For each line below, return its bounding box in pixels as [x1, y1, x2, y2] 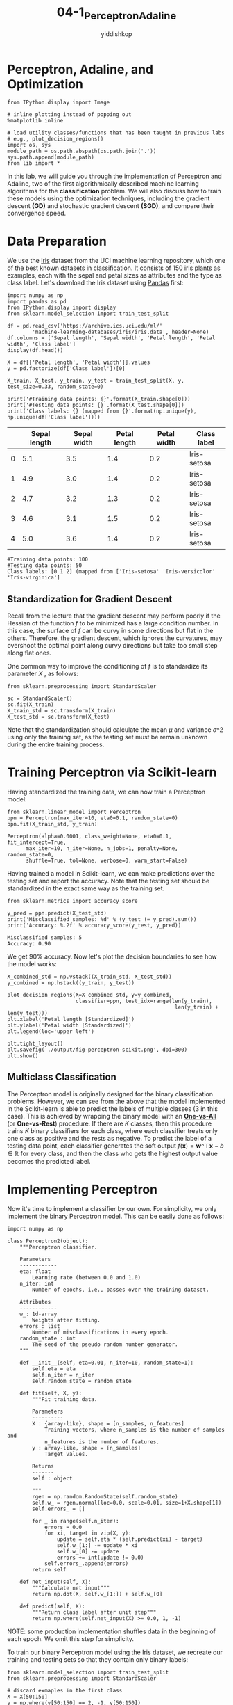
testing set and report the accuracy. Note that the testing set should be [7, 876, 210, 885]
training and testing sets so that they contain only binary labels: [7, 1655, 189, 1663]
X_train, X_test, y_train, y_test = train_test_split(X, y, [7, 377, 185, 385]
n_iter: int [19, 1280, 54, 1287]
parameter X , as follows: [7, 669, 78, 678]
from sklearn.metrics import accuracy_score [7, 897, 138, 904]
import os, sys [7, 142, 51, 149]
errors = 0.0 [44, 1523, 82, 1530]
